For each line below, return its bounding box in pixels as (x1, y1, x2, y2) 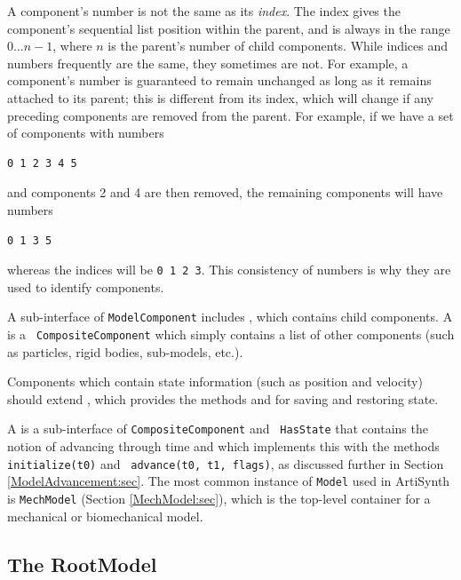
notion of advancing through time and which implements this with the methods (7, 437, 440, 456)
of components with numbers (7, 123, 164, 142)
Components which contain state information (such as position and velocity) (7, 372, 423, 391)
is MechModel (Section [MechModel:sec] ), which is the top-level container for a (7, 489, 431, 508)
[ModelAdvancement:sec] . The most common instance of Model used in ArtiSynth (7, 472, 450, 490)
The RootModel (7, 550, 157, 577)
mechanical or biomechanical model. (7, 506, 203, 525)
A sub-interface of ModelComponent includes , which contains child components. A (7, 307, 453, 326)
